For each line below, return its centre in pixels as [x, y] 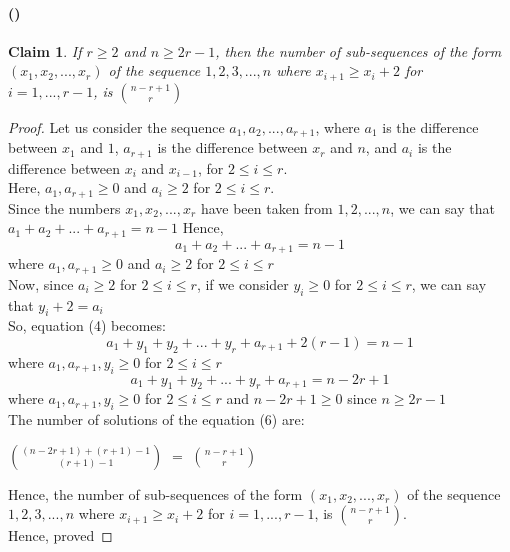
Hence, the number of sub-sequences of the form [155, 493]
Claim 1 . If [45, 50]
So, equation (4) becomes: [87, 325]
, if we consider [242, 283]
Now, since [41, 283]
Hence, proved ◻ [60, 535]
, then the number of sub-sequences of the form [358, 50]
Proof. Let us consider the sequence [116, 126]
